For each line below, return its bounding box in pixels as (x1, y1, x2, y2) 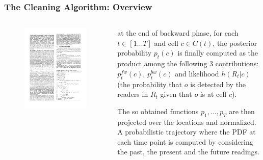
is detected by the (190, 78, 246, 89)
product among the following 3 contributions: (117, 58, 259, 69)
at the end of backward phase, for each (117, 28, 239, 38)
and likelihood (175, 68, 219, 78)
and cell (154, 37, 178, 48)
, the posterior (213, 37, 257, 48)
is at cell (200, 89, 227, 99)
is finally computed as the (177, 47, 258, 58)
